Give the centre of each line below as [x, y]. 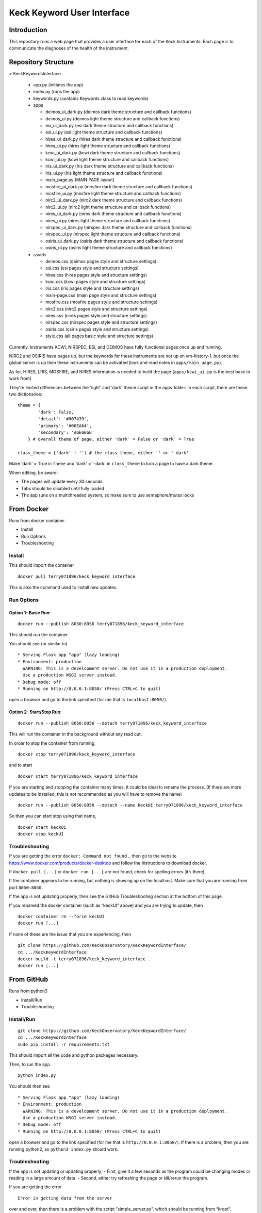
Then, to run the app [30, 1064]
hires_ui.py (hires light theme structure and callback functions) [108, 146]
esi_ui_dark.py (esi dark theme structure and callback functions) [109, 126]
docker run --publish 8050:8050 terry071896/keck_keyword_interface [101, 624]
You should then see [30, 1086]
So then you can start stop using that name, [53, 816]
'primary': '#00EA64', [65, 426]
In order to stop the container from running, [52, 743]
